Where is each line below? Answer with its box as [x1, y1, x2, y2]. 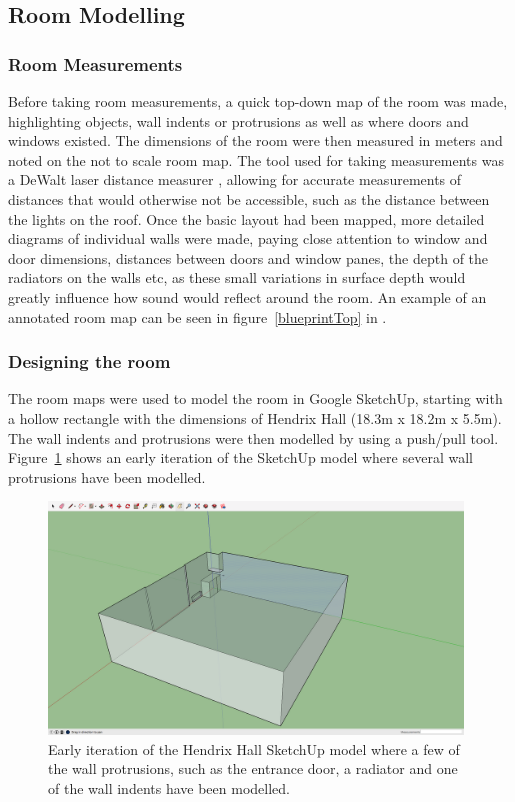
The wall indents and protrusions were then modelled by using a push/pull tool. [8, 427, 499, 448]
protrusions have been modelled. [8, 466, 206, 487]
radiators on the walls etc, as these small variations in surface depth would [8, 267, 466, 288]
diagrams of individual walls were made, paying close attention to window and [8, 228, 488, 249]
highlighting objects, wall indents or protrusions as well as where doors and [8, 110, 469, 131]
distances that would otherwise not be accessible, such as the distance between [8, 188, 490, 209]
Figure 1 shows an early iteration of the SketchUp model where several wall [8, 447, 473, 468]
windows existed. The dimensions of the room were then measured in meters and [8, 130, 503, 151]
